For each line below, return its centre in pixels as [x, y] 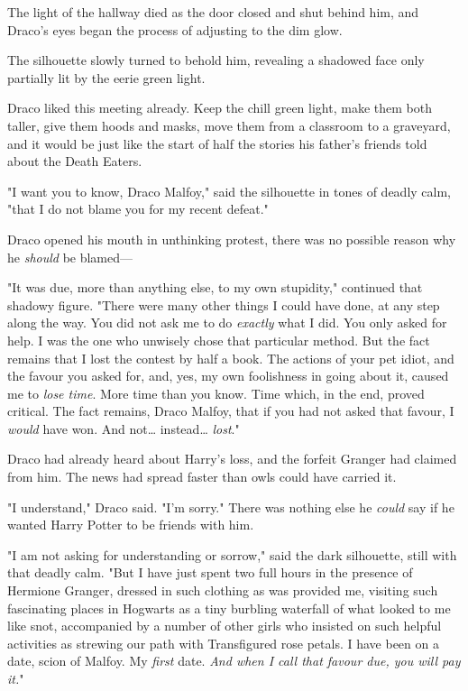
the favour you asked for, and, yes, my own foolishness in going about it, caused [228, 376]
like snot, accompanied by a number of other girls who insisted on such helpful [225, 626]
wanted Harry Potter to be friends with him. [131, 525]
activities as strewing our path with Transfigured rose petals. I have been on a [223, 643]
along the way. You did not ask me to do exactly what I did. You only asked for [227, 322]
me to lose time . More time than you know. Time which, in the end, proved [216, 393]
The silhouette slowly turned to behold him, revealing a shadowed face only [216, 60]
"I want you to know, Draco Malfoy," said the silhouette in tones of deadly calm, [229, 191]
